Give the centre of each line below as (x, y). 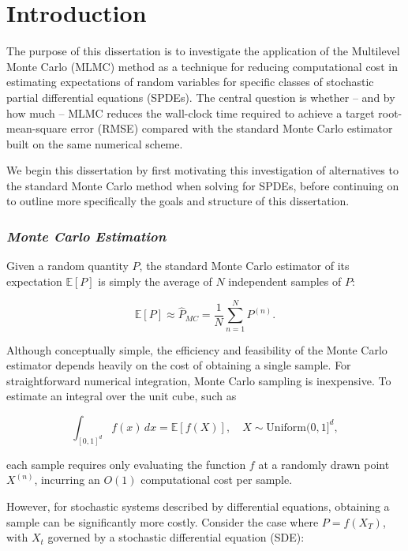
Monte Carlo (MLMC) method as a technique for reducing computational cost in (202, 66)
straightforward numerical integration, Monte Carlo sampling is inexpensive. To (199, 380)
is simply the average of (155, 281)
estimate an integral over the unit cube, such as (122, 396)
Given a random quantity (67, 266)
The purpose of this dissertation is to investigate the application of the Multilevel (203, 51)
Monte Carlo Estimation (86, 236)
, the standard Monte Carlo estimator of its (244, 266)
